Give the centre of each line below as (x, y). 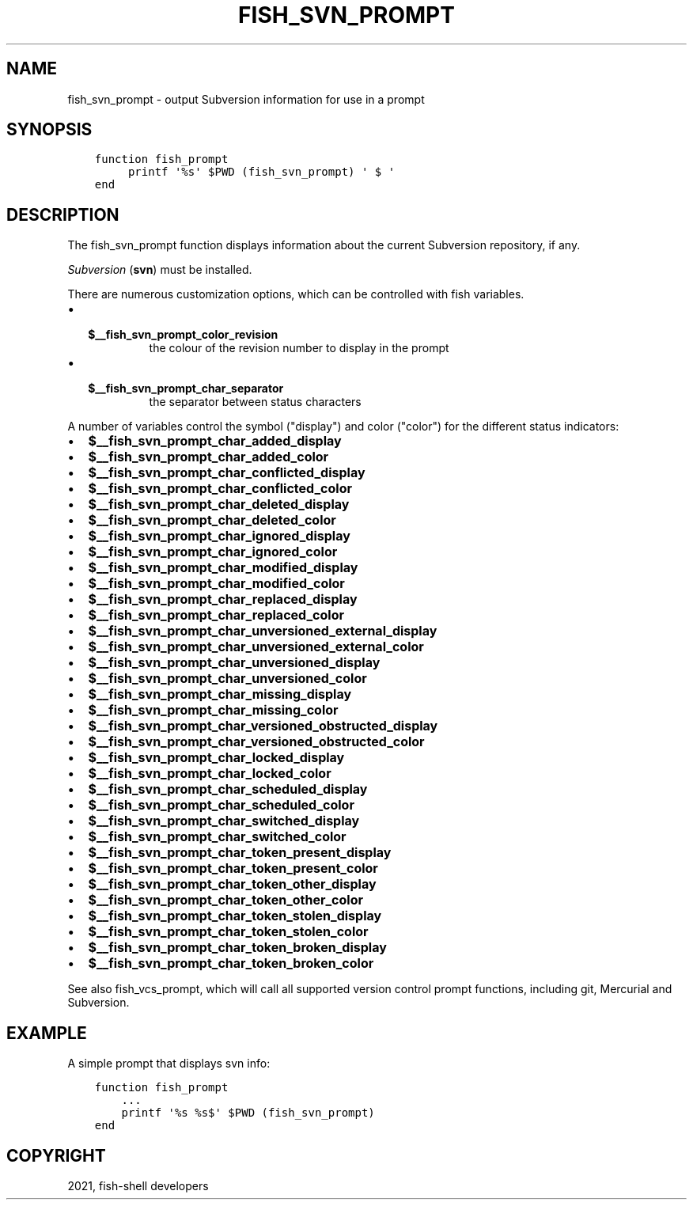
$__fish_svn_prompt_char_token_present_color (233, 868)
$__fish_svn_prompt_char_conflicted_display (227, 473)
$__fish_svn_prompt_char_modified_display (223, 568)
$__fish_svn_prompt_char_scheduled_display (228, 789)
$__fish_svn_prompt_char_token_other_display (232, 884)
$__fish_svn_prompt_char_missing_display (220, 694)
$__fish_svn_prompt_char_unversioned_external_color (256, 647)
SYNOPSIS (49, 130)
